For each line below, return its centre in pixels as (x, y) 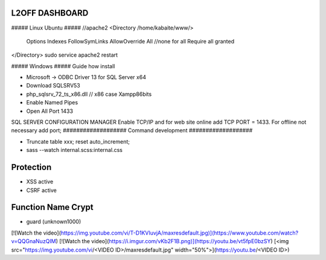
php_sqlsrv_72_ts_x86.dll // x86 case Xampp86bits (89, 94)
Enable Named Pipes (52, 103)
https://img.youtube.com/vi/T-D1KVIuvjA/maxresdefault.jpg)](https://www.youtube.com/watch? (180, 233)
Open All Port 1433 (50, 111)
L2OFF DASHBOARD (50, 13)
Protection (31, 167)
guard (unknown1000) (54, 222)
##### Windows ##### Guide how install (63, 66)
